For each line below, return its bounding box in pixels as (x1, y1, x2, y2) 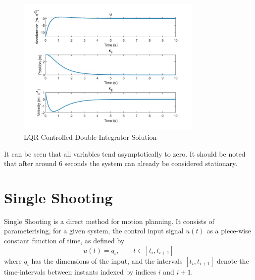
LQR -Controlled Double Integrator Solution (24, 131, 157, 142)
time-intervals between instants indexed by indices (4, 266, 156, 277)
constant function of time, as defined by (4, 235, 125, 246)
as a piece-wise (206, 225, 251, 236)
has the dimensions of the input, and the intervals (31, 255, 183, 266)
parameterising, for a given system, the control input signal (4, 225, 184, 236)
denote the (217, 255, 249, 266)
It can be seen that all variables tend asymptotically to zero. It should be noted (4, 148, 246, 159)
